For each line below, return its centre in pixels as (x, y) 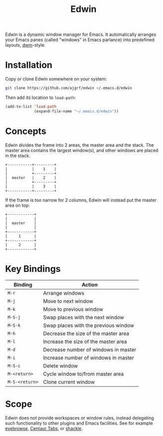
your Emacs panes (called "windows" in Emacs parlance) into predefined (80, 40)
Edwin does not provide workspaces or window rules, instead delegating (80, 418)
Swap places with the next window (83, 317)
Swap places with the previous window (88, 325)
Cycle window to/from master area (83, 374)
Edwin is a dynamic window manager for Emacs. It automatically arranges (81, 35)
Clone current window (69, 382)
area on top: (18, 205)
